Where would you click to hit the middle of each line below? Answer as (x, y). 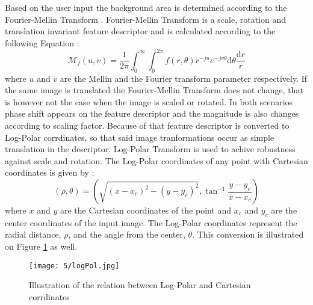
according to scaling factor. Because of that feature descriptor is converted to (147, 125)
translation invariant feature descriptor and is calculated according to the (140, 31)
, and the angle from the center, (127, 234)
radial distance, (33, 234)
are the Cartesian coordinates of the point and (146, 210)
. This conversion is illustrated (248, 234)
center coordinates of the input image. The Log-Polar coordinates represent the (151, 222)
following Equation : (42, 42)
